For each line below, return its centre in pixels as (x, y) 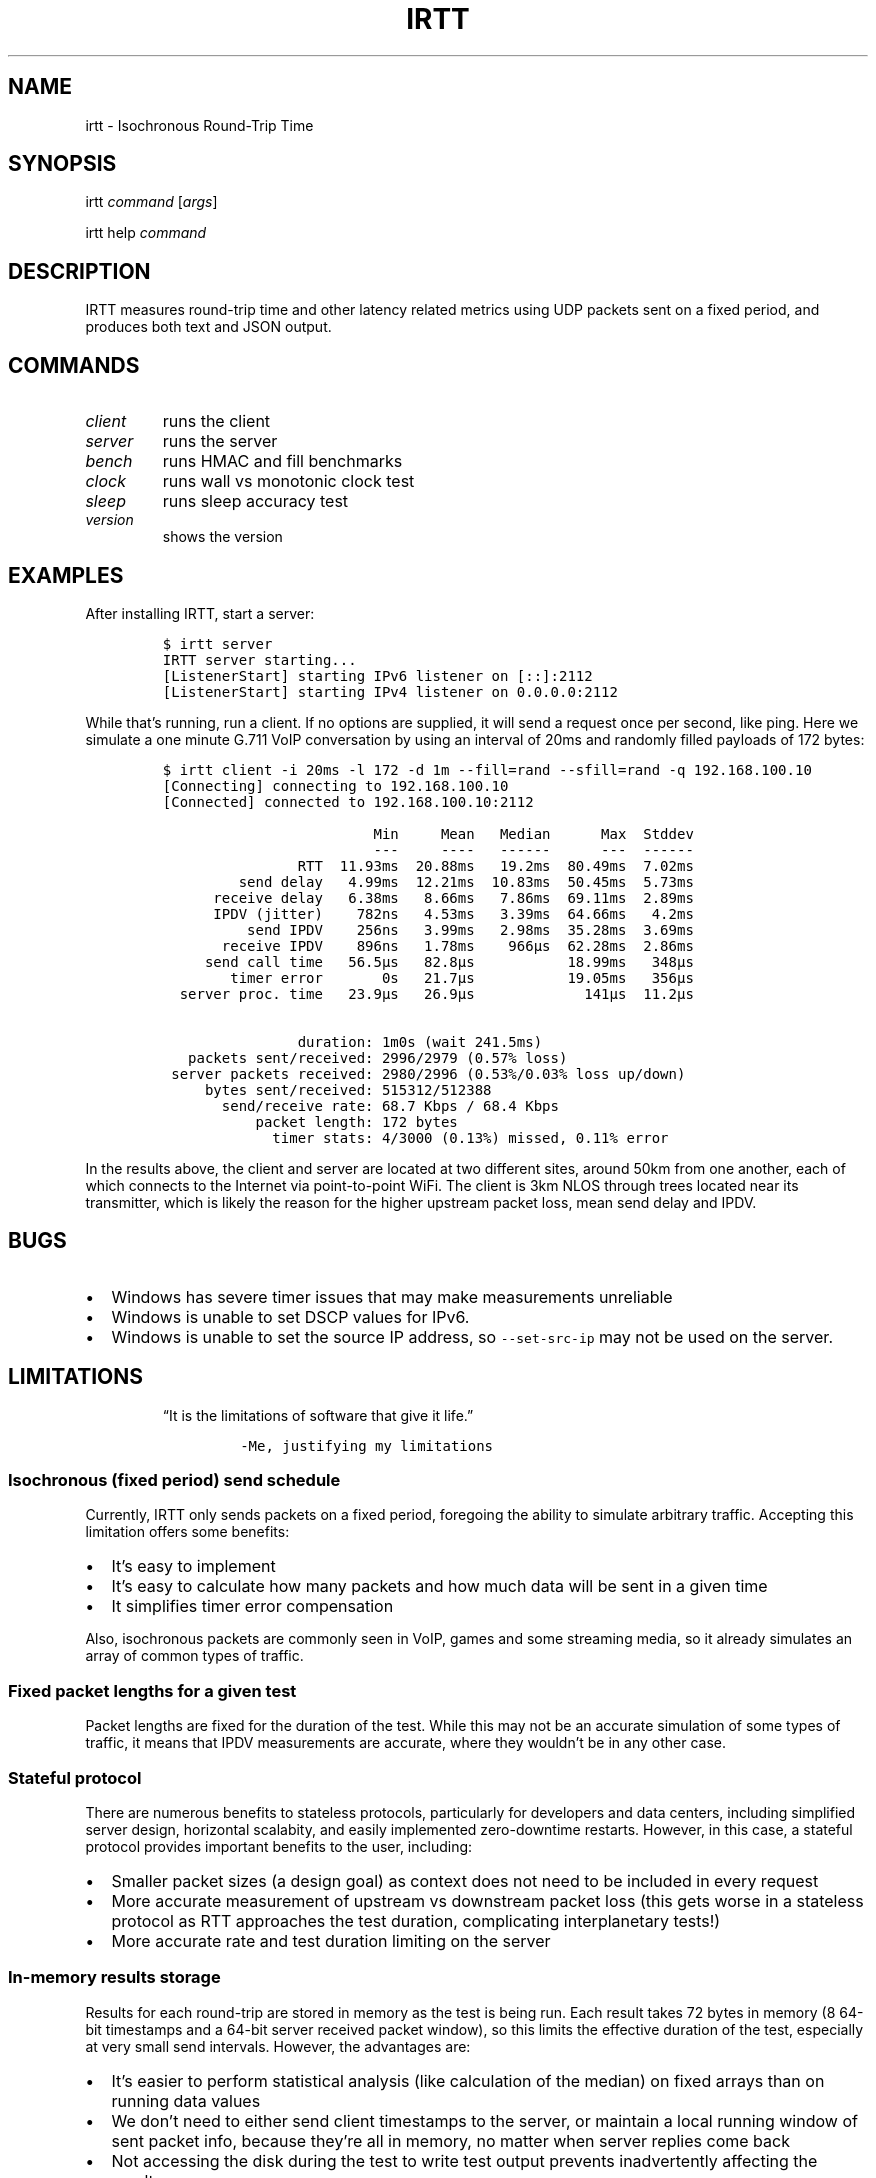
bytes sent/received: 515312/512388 (348, 1089)
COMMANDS (74, 365)
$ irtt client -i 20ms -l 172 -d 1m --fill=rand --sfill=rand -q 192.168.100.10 (487, 769)
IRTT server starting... (259, 659)
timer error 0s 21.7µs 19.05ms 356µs (462, 977)
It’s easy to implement (193, 1566)
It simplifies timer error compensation (252, 1606)
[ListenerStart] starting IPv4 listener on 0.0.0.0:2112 (390, 691)
